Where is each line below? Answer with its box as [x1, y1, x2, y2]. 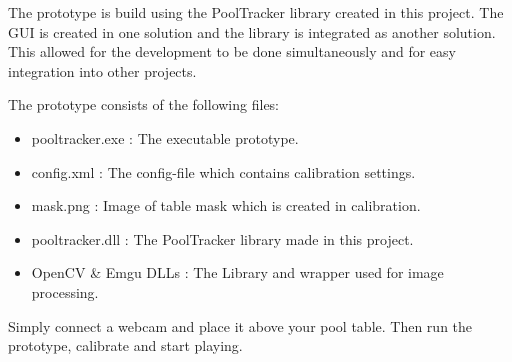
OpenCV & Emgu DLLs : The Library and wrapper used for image [31, 262, 444, 283]
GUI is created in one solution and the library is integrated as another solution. [8, 21, 496, 42]
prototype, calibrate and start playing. [8, 335, 243, 356]
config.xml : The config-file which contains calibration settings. [31, 161, 416, 182]
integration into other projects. [8, 60, 197, 81]
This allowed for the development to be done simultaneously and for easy [8, 41, 456, 62]
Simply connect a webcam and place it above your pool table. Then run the [8, 315, 473, 336]
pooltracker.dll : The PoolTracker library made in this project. [31, 228, 414, 249]
